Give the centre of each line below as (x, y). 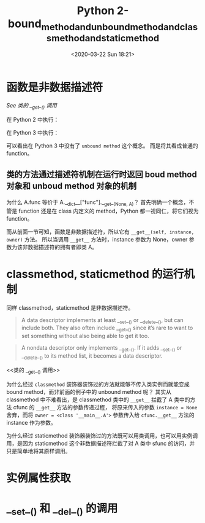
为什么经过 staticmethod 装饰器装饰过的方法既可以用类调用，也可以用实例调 (102, 435)
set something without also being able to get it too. (85, 336)
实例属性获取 (39, 478)
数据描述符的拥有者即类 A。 (62, 247)
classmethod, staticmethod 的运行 (95, 274)
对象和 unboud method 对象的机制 (72, 186)
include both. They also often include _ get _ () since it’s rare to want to (107, 328)
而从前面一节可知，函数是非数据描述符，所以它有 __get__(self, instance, (100, 232)
